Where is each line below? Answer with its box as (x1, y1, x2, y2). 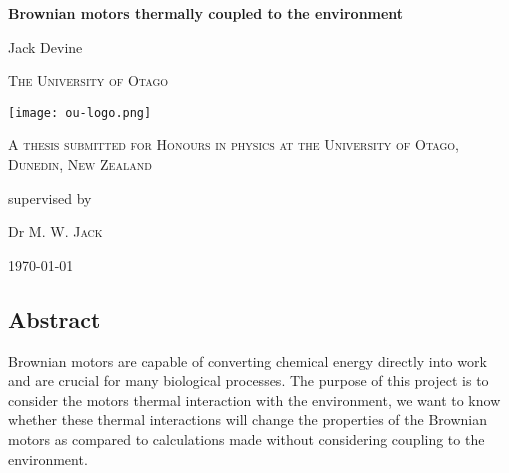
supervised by (8, 187, 92, 208)
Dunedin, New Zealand (8, 154, 152, 175)
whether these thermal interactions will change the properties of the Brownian (8, 409, 487, 430)
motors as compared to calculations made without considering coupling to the (8, 428, 485, 449)
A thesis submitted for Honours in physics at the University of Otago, (8, 134, 460, 155)
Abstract (8, 303, 101, 334)
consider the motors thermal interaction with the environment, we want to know (8, 389, 501, 410)
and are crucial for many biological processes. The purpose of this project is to (8, 370, 489, 391)
